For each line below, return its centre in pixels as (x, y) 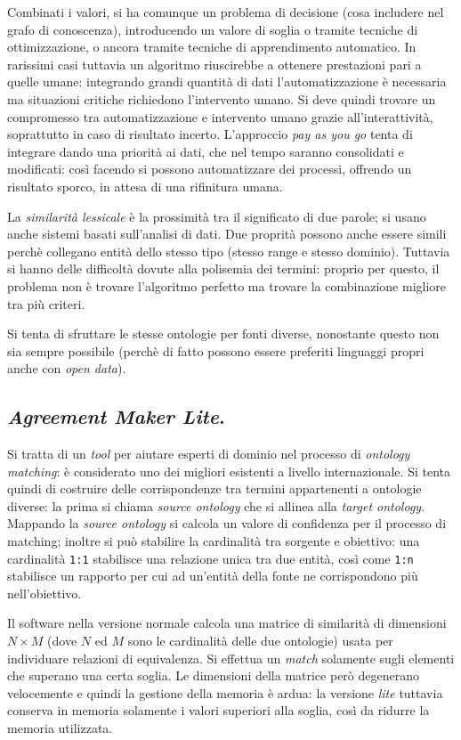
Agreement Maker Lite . (116, 416)
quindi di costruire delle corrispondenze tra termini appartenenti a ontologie (214, 488)
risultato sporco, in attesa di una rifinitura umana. (145, 186)
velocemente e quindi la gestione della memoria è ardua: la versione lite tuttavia (225, 692)
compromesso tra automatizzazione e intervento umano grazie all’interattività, (220, 116)
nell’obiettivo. (44, 593)
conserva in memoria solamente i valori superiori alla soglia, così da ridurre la (218, 710)
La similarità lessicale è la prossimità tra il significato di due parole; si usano (217, 216)
